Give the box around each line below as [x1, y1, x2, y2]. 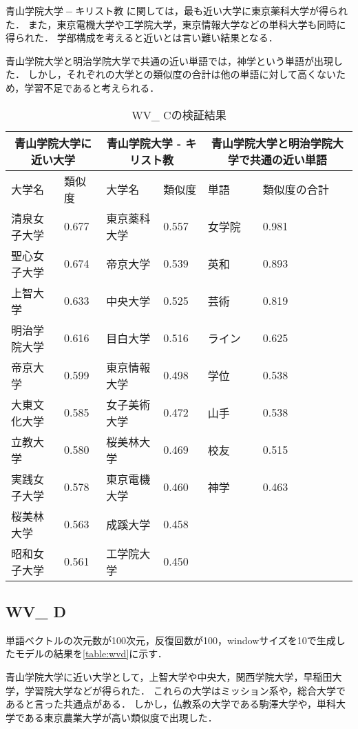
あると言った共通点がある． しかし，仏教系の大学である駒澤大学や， [6, 697, 317, 711]
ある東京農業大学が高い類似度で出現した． [24, 710, 218, 724]
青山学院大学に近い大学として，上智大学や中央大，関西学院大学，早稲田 [6, 669, 333, 683]
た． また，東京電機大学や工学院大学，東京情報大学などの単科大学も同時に [6, 17, 346, 31]
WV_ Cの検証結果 [131, 106, 227, 123]
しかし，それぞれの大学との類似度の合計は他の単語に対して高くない [28, 67, 337, 81]
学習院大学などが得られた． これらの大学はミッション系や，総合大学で [24, 683, 346, 697]
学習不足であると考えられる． [24, 80, 160, 94]
